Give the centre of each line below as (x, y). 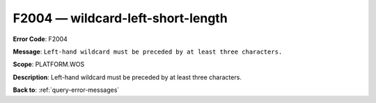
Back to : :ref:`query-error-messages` (66, 90)
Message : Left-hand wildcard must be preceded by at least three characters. (148, 51)
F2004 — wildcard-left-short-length (120, 18)
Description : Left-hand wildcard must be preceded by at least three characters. (127, 77)
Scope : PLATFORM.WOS (49, 64)
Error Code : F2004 (40, 39)
